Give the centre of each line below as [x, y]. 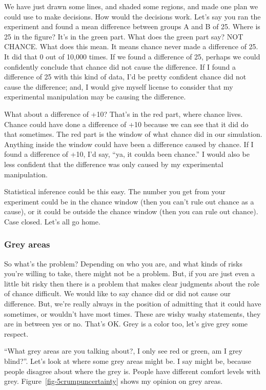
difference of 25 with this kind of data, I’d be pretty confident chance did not [125, 77]
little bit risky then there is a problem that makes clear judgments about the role [132, 283]
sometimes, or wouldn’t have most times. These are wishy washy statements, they [132, 313]
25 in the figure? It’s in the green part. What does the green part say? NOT [124, 36]
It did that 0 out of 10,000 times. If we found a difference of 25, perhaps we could [132, 56]
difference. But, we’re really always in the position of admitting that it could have [133, 304]
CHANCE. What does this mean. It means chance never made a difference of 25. [131, 46]
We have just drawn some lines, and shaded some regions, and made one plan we [131, 6]
